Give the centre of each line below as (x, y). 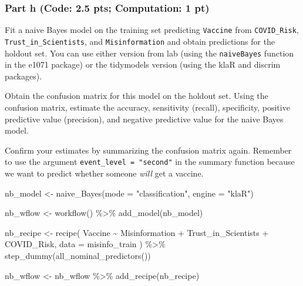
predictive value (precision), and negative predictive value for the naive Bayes (144, 119)
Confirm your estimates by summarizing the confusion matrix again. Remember (148, 150)
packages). (23, 76)
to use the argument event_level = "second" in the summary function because (150, 162)
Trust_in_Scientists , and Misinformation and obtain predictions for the (140, 41)
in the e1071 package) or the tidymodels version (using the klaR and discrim (143, 64)
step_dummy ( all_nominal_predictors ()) (78, 255)
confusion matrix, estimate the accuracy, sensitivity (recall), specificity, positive (147, 107)
